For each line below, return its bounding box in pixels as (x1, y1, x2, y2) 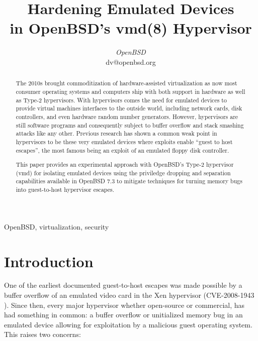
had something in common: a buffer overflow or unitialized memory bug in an (4, 309, 243, 320)
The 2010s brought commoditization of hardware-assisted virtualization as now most (16, 79, 237, 87)
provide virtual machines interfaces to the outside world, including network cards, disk (16, 104, 242, 112)
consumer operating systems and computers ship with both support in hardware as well (16, 87, 245, 95)
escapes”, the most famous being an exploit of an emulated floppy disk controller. (16, 146, 229, 154)
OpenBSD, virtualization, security (4, 221, 109, 232)
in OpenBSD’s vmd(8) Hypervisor (10, 18, 252, 38)
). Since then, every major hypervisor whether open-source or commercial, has (4, 299, 245, 310)
